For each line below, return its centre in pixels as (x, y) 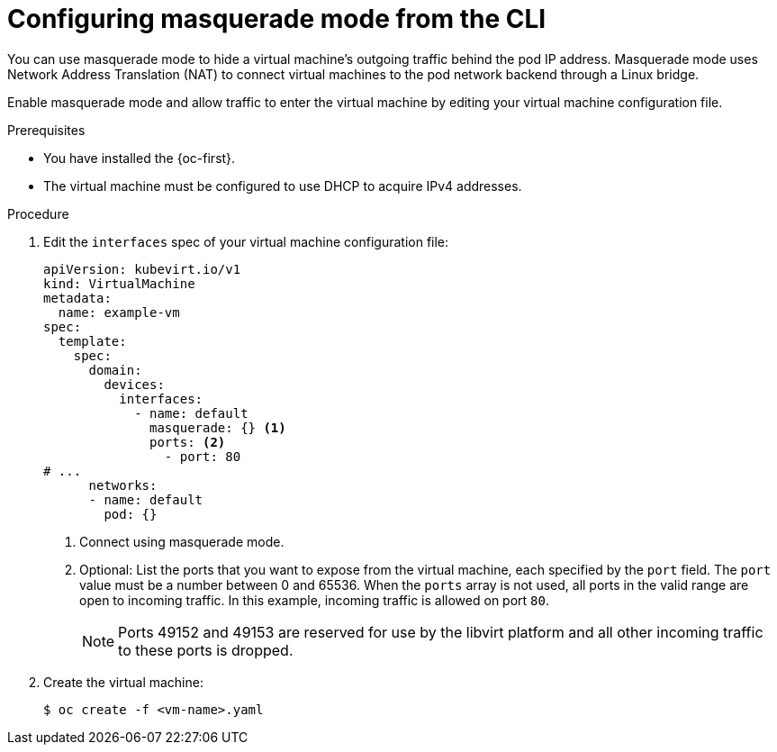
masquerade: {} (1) (218, 427)
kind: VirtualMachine (119, 283)
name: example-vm (119, 312)
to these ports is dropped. (206, 650)
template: (92, 341)
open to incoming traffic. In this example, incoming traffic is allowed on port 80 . (314, 600)
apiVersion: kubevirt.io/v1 (142, 269)
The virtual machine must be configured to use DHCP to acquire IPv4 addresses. (283, 186)
